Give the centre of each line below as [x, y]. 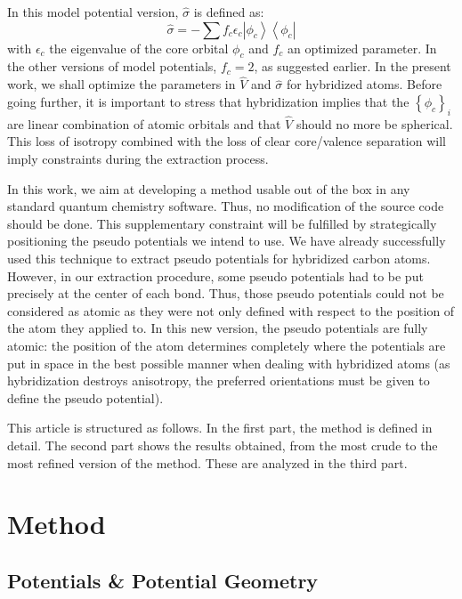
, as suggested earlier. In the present [353, 66]
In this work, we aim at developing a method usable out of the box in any [209, 188]
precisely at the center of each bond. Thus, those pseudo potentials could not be [226, 293]
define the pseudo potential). [85, 397]
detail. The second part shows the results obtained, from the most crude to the [223, 445]
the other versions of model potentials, [112, 66]
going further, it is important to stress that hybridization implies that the [208, 101]
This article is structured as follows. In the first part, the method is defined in [220, 428]
